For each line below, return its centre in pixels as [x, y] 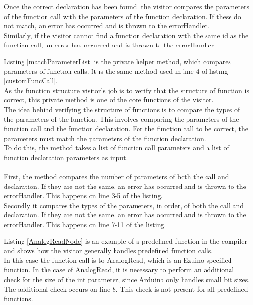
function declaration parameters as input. [66, 157]
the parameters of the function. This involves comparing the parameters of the [122, 119]
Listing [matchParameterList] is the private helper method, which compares [117, 61]
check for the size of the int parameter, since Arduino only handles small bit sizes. [127, 279]
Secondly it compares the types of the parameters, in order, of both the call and [124, 205]
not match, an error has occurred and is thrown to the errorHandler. [107, 26]
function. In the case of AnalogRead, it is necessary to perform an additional [119, 270]
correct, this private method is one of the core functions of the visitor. [109, 100]
